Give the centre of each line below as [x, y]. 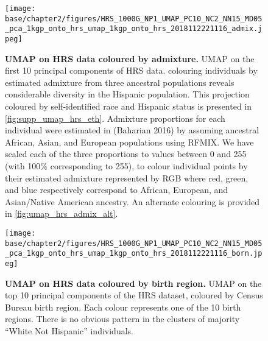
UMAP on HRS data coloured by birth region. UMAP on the [133, 283]
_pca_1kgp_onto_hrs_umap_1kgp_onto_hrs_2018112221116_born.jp [134, 254]
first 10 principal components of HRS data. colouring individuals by [131, 70]
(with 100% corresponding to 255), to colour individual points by [126, 165]
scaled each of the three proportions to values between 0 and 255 [126, 154]
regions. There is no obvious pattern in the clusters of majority [122, 319]
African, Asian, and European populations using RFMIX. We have [129, 142]
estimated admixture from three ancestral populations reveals [120, 82]
